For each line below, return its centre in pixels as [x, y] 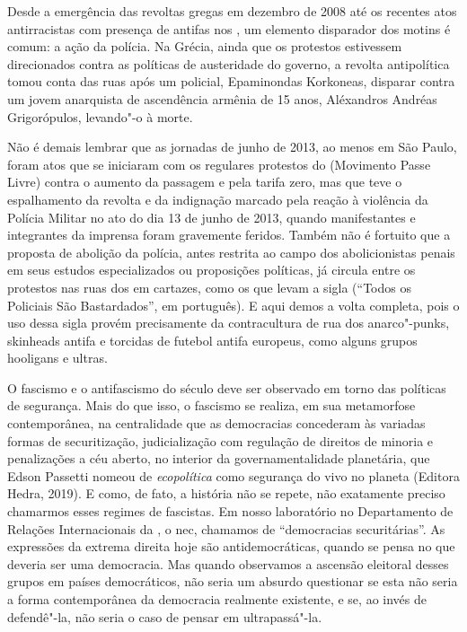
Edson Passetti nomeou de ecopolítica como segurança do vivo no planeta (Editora [233, 475]
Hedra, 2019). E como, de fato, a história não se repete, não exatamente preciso [226, 493]
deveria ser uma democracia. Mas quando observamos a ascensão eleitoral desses [228, 563]
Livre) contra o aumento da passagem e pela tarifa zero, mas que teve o [205, 182]
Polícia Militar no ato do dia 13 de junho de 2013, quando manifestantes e [211, 217]
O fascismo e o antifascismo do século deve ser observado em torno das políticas [227, 387]
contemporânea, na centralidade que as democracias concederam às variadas [216, 423]
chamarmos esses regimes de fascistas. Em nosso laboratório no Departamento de [230, 511]
